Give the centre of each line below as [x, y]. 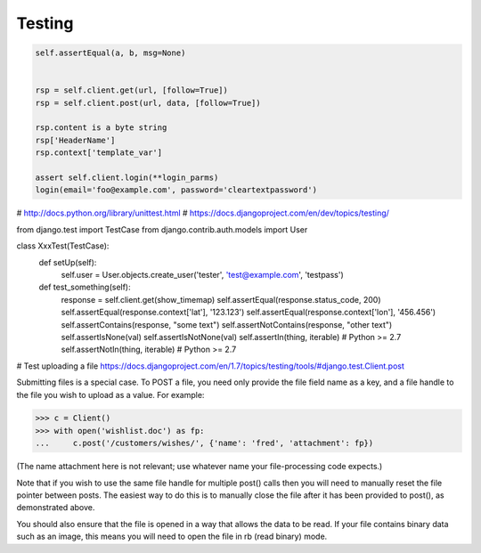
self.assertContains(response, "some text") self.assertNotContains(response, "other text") [227, 324]
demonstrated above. [56, 508]
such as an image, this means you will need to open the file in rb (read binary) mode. [172, 537]
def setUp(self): [68, 262]
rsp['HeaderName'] [75, 140]
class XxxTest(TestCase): [63, 246]
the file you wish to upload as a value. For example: [110, 394]
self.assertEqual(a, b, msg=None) [110, 53]
